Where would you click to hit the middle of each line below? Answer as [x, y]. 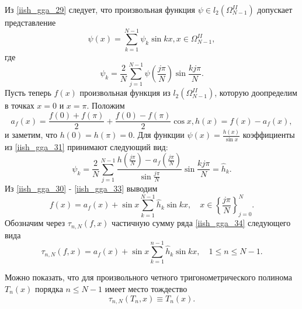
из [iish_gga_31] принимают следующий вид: [86, 146]
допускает [275, 9]
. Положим [106, 105]
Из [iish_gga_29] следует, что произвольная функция [100, 9]
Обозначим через [35, 223]
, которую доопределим [256, 93]
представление [30, 22]
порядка [49, 289]
